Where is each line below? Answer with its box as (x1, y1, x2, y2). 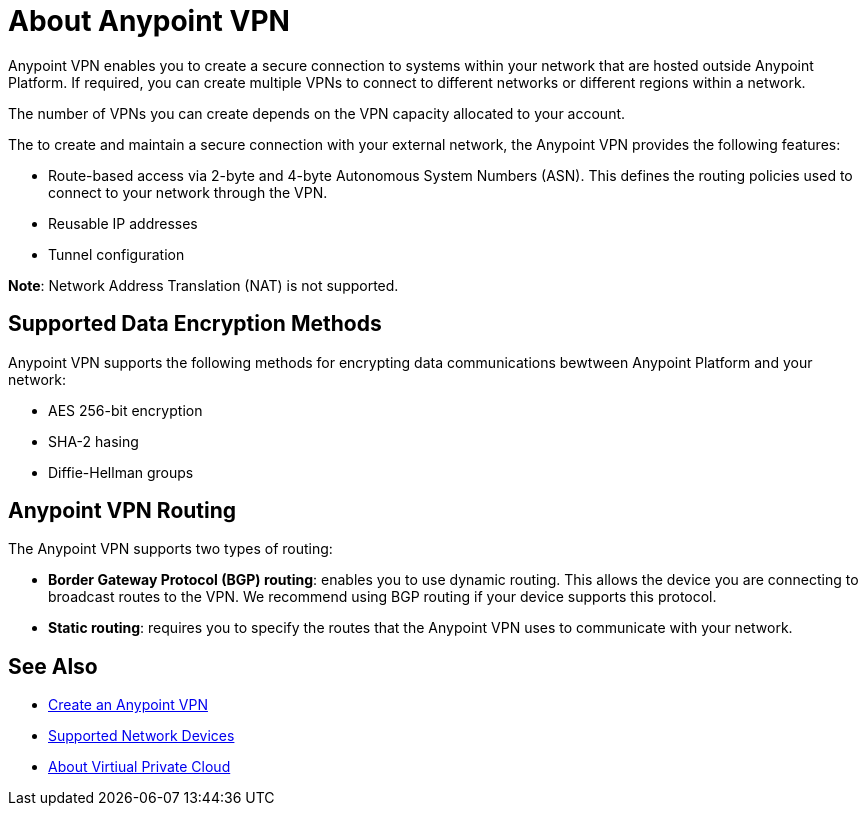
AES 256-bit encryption (48, 401, 203, 419)
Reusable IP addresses (48, 214, 198, 232)
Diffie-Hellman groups (48, 463, 194, 481)
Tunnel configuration (48, 245, 185, 263)
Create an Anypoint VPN (48, 696, 208, 714)
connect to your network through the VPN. (48, 183, 328, 201)
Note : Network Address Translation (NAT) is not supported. (8, 276, 399, 294)
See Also (8, 653, 98, 679)
